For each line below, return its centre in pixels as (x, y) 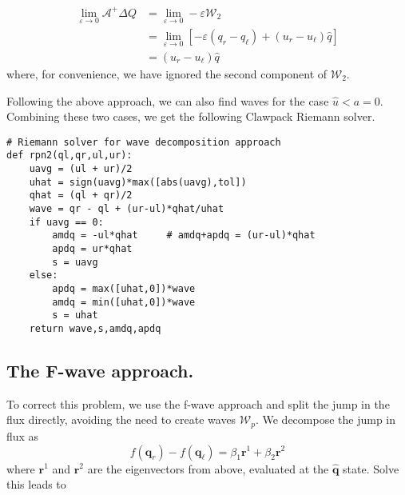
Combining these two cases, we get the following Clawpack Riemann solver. (191, 116)
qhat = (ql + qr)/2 (81, 196)
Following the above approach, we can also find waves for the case (168, 100)
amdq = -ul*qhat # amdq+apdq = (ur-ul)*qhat (184, 236)
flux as (23, 435)
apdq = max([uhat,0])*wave (124, 289)
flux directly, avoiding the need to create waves (121, 419)
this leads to (36, 484)
